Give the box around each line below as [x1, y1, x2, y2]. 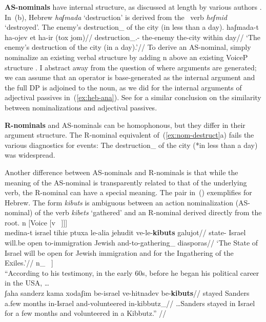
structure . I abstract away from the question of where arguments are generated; [5, 62, 257, 72]
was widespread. [5, 149, 55, 160]
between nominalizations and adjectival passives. [5, 102, 157, 112]
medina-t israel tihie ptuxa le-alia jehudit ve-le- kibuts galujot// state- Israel [5, 227, 246, 238]
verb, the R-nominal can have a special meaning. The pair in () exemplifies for [5, 187, 252, 198]
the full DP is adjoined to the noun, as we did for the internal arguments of [5, 82, 242, 92]
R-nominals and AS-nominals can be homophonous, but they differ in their [5, 119, 245, 130]
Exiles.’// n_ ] [5, 257, 53, 268]
